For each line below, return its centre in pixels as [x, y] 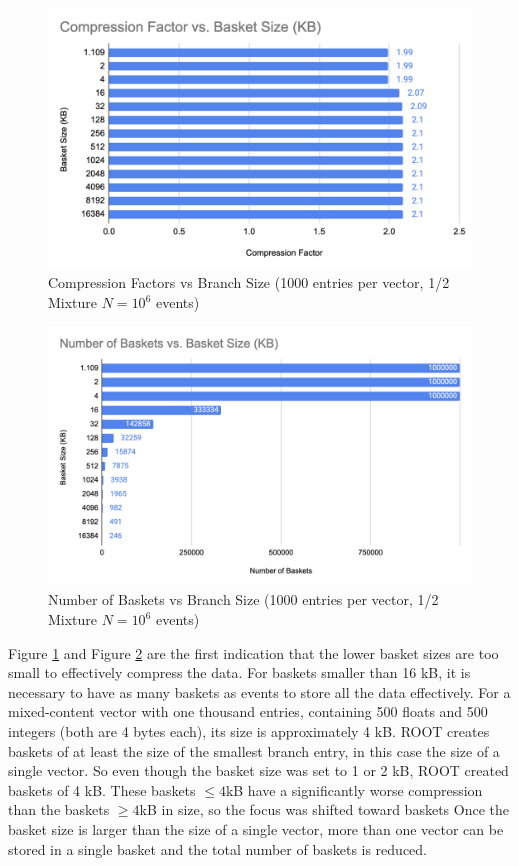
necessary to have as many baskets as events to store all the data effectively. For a [259, 691]
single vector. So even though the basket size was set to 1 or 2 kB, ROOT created [258, 770]
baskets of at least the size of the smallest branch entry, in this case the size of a [254, 750]
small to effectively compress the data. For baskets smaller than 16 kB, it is [239, 672]
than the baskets [59, 809]
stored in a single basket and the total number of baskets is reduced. [218, 848]
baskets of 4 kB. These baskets [102, 789]
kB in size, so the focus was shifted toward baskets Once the [324, 809]
